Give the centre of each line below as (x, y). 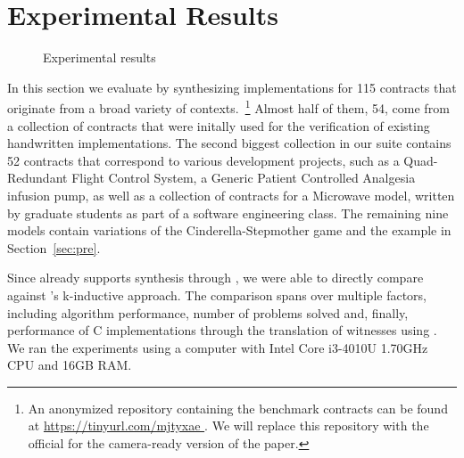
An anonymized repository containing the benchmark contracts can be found (238, 408)
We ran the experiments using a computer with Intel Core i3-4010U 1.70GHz (218, 347)
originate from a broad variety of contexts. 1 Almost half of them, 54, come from (228, 106)
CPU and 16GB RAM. (70, 365)
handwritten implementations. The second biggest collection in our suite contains (229, 143)
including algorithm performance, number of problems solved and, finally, (208, 312)
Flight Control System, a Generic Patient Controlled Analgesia (244, 178)
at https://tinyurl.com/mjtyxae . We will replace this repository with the (228, 425)
